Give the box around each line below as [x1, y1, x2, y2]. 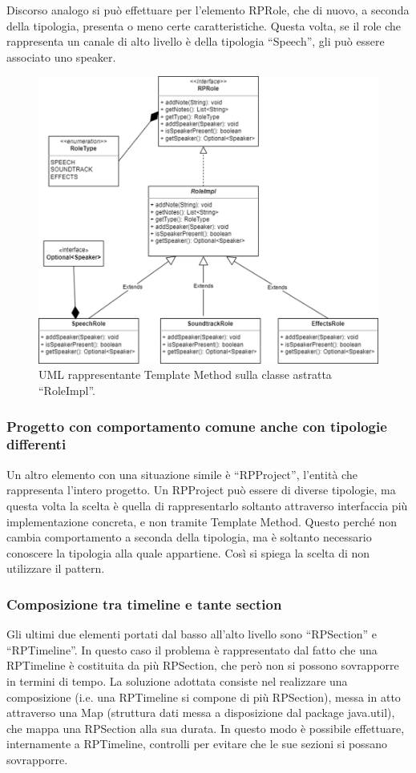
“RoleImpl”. [38, 382, 95, 399]
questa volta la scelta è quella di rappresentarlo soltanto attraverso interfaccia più [6, 497, 408, 513]
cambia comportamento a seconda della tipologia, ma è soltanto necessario [6, 529, 372, 546]
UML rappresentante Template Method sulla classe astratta [38, 366, 332, 383]
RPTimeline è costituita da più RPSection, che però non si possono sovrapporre [6, 657, 399, 674]
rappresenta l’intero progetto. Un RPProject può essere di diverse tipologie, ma [6, 481, 396, 498]
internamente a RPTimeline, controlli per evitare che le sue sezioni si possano [6, 735, 387, 752]
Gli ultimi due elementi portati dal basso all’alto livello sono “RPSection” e [6, 626, 377, 642]
